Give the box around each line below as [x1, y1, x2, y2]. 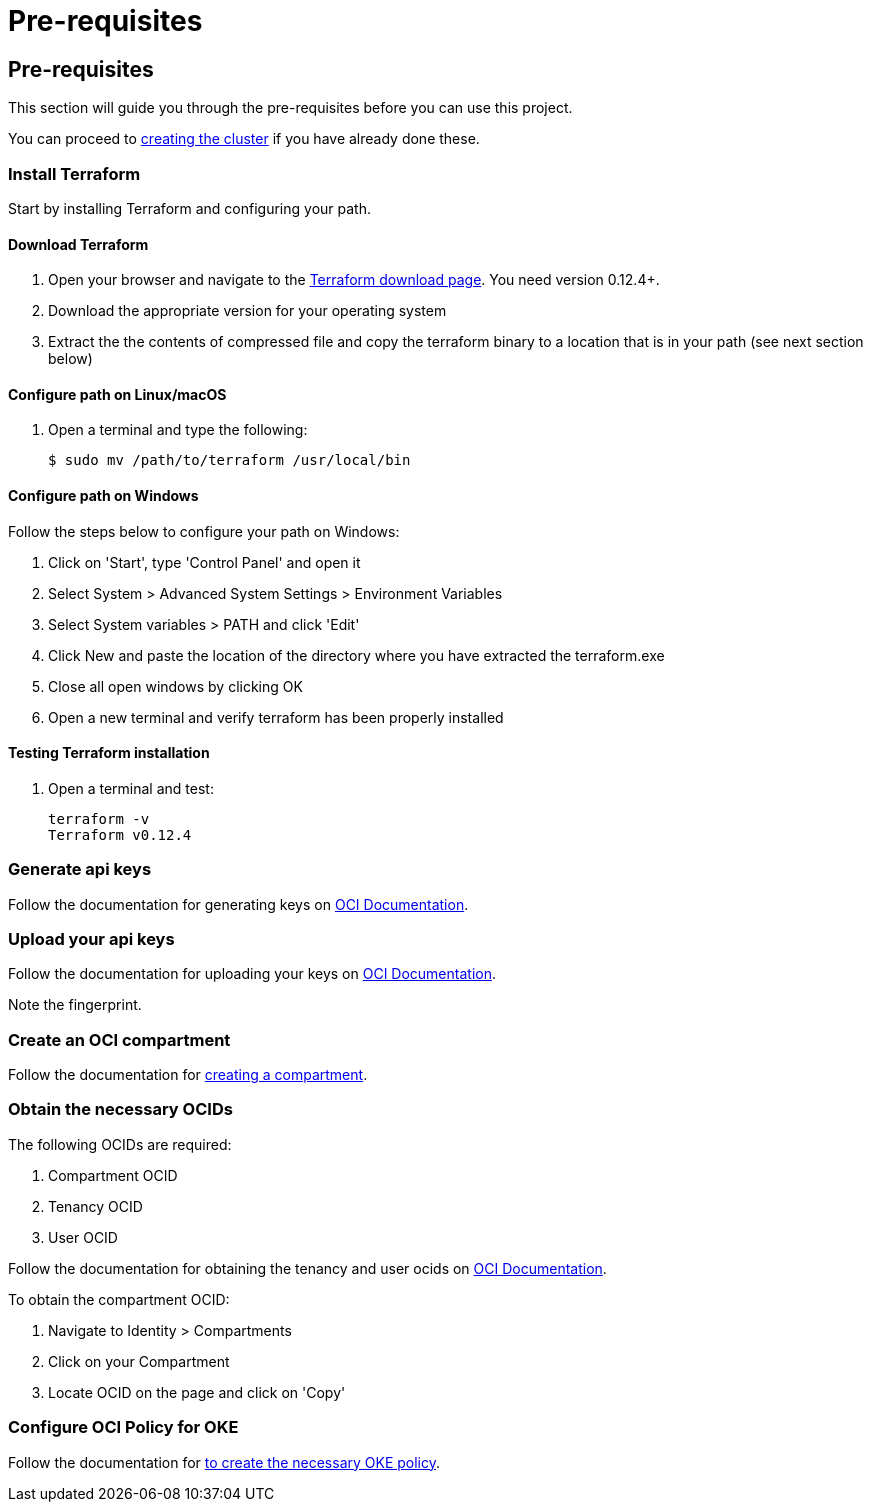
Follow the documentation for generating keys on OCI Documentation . [8, 895, 469, 913]
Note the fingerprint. [8, 996, 142, 1014]
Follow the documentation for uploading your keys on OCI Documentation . [8, 965, 496, 983]
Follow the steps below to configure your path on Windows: [8, 522, 400, 540]
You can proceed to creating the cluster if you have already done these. [8, 130, 480, 148]
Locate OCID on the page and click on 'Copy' [48, 1383, 346, 1401]
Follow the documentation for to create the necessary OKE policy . [8, 1453, 441, 1471]
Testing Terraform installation [8, 744, 210, 762]
